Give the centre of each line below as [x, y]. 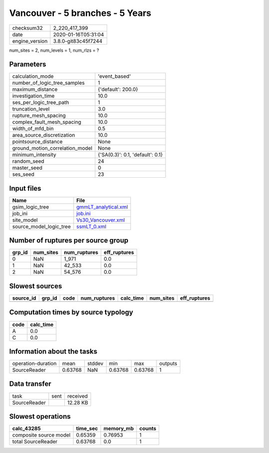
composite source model [41, 435]
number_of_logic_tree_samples [48, 83]
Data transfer [30, 384]
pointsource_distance [37, 142]
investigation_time [33, 96]
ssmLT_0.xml [91, 226]
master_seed [27, 168]
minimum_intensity [34, 155]
